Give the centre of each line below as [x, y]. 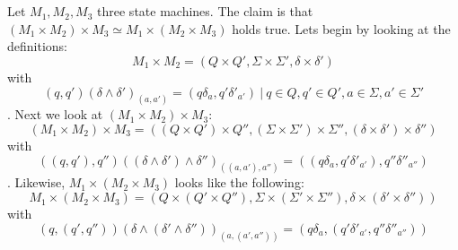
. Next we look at [55, 114]
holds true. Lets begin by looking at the [341, 28]
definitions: [37, 46]
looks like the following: [239, 182]
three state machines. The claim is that [205, 11]
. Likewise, [36, 182]
